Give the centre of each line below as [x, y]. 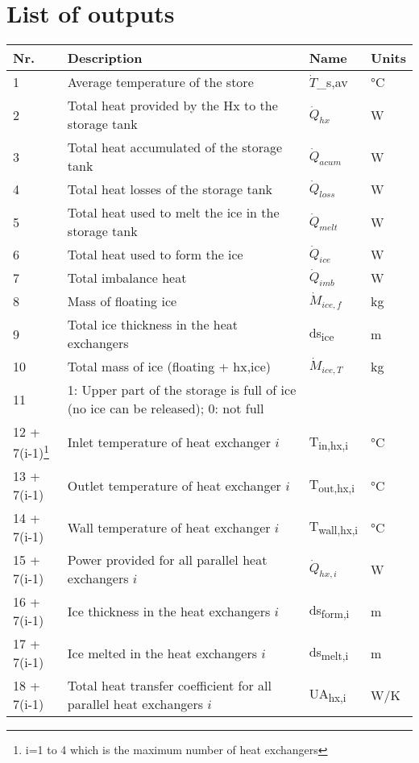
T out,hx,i [332, 485]
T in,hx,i [328, 442]
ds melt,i [329, 653]
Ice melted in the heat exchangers [162, 653]
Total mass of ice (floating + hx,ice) [169, 367]
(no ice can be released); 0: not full [166, 408]
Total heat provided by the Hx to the [172, 106]
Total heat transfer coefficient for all [169, 686]
